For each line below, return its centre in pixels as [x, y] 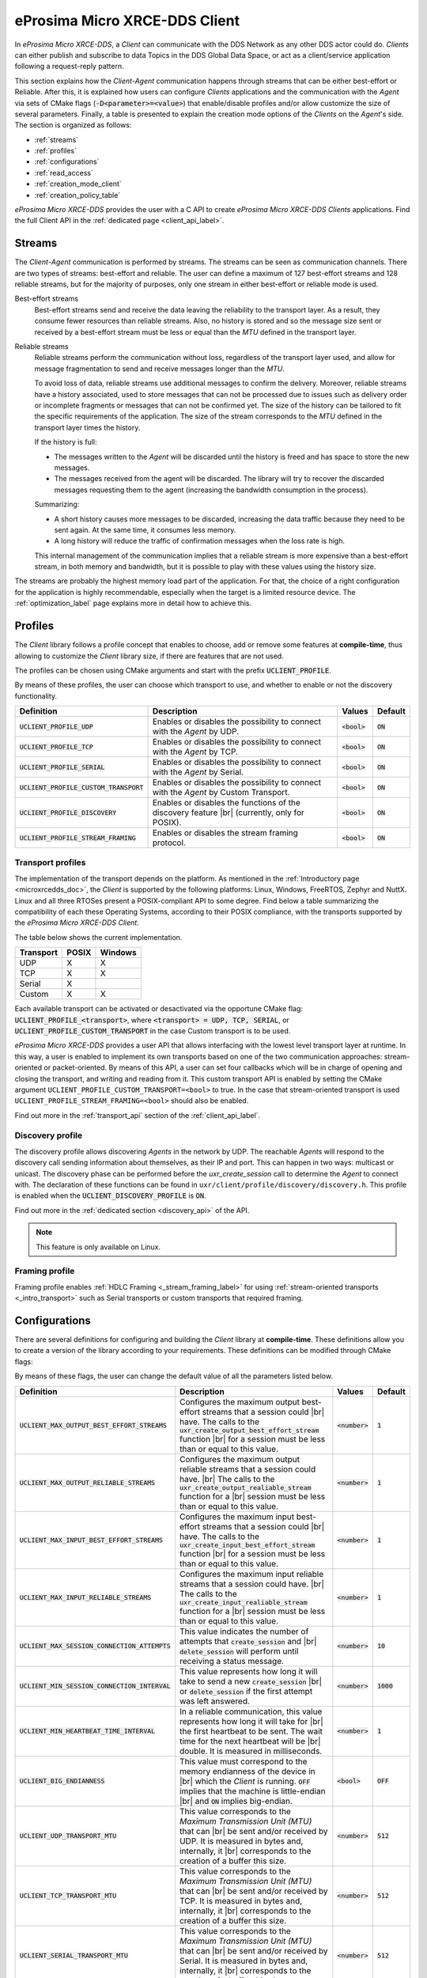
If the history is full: [66, 442]
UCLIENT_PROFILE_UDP [57, 727]
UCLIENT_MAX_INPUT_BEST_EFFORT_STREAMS [91, 1540]
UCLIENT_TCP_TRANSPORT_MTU [68, 1896]
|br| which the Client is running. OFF [245, 1781]
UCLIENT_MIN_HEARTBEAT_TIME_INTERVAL [87, 1732]
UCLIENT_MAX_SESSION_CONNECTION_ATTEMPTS [95, 1646]
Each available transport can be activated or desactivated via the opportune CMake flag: [159, 1009]
